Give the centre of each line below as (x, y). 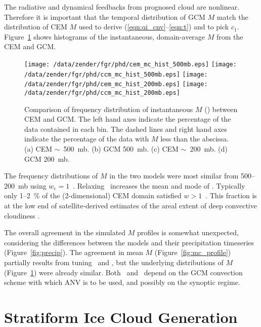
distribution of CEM (36, 27)
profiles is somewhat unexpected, (188, 232)
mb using (32, 185)
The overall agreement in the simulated (65, 232)
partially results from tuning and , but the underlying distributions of (114, 262)
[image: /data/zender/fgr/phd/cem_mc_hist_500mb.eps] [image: (130, 64)
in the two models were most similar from (174, 176)
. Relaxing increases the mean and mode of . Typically (159, 185)
